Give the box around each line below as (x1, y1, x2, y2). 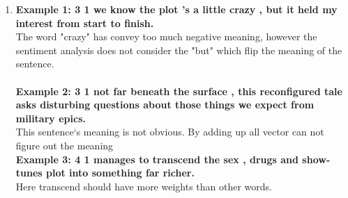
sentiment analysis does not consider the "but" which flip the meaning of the (15, 42, 342, 57)
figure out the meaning (15, 138, 114, 152)
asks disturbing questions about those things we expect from (15, 97, 315, 112)
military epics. (15, 110, 86, 125)
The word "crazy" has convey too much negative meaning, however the (15, 29, 317, 44)
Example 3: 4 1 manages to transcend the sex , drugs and (15, 151, 298, 166)
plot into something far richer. (46, 165, 195, 180)
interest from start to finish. (15, 15, 154, 30)
